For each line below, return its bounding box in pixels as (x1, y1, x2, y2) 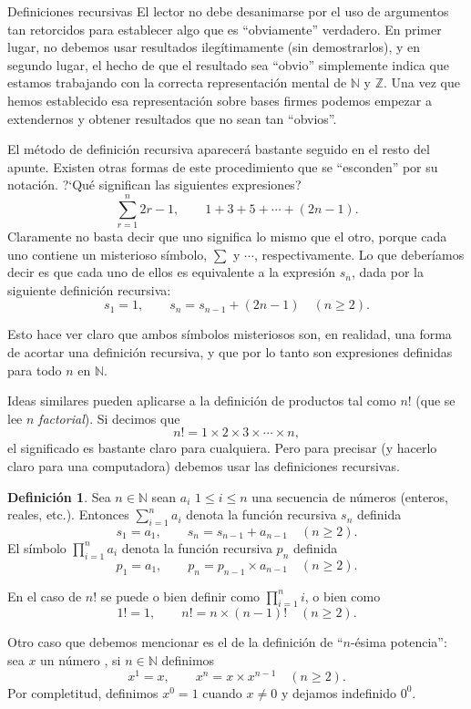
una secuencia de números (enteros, (251, 487, 448, 506)
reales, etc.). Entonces (7, 505, 129, 524)
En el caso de (7, 586, 82, 605)
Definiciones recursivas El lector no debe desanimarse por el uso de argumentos (7, 2, 449, 20)
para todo (7, 360, 62, 379)
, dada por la (351, 262, 424, 282)
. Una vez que (384, 73, 461, 92)
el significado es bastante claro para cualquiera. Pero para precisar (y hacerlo (7, 438, 437, 457)
